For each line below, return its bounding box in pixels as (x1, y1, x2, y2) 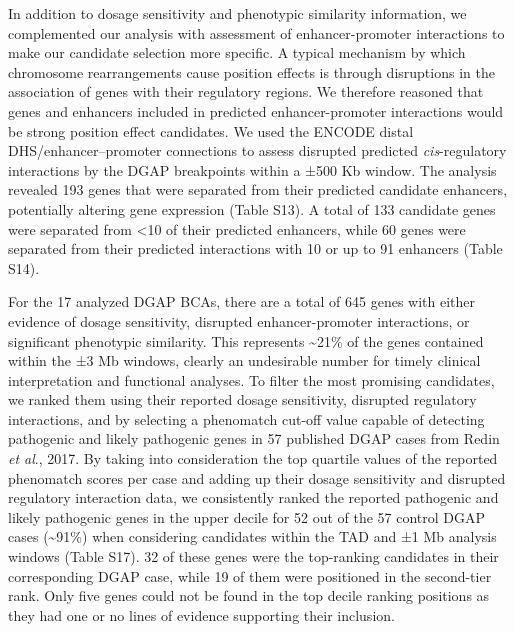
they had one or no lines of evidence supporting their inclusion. (8, 604, 395, 625)
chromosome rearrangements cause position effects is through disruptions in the (8, 61, 495, 82)
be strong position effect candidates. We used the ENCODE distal (8, 120, 414, 141)
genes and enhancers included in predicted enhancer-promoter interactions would (8, 100, 504, 121)
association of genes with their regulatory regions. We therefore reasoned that (8, 81, 484, 102)
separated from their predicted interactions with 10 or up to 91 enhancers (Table (8, 238, 503, 259)
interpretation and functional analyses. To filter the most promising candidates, (8, 369, 495, 390)
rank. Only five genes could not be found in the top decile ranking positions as (8, 585, 490, 606)
